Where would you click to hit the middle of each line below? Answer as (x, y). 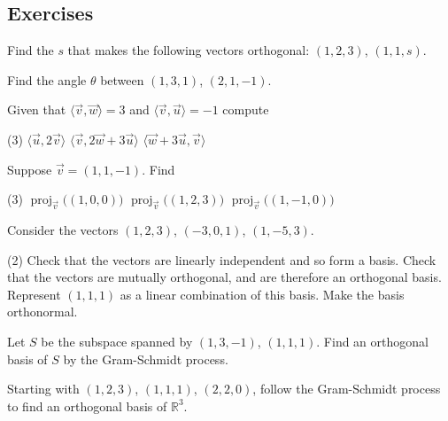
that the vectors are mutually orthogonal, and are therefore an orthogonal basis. (224, 277)
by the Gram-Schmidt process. (146, 359)
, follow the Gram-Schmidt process (347, 389)
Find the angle (47, 79)
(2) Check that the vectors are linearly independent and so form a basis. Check (222, 259)
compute (246, 109)
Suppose (30, 169)
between (122, 79)
